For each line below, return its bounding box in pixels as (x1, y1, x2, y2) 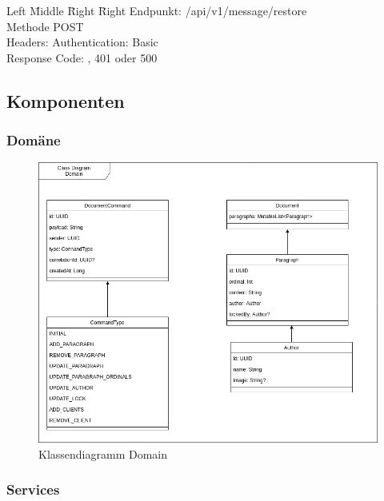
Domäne (6, 130, 61, 150)
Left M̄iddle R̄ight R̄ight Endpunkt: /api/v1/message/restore (6, 2, 307, 18)
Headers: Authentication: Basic (6, 34, 158, 50)
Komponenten (6, 88, 125, 113)
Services (6, 479, 60, 499)
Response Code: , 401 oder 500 (6, 49, 158, 66)
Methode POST (6, 18, 84, 34)
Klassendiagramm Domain (38, 445, 167, 462)
